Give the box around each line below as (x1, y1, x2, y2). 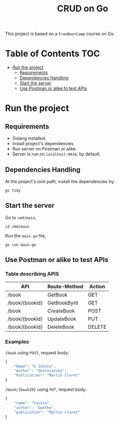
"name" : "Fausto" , (14, 400, 52, 405)
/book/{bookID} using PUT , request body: (5, 386, 87, 392)
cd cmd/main (5, 224, 30, 229)
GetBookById (47, 300, 78, 307)
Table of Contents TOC (5, 48, 100, 59)
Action (89, 283, 105, 290)
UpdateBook (47, 315, 76, 322)
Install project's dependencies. (12, 141, 75, 147)
